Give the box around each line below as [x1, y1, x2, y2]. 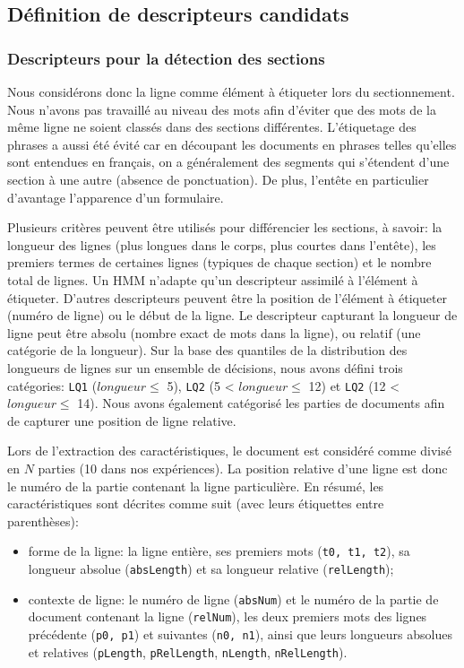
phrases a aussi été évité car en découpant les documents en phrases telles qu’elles [7, 134, 457, 153]
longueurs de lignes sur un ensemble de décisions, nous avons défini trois [7, 358, 403, 377]
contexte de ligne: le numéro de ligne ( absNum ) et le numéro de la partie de [28, 589, 439, 608]
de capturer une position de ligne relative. [7, 411, 236, 429]
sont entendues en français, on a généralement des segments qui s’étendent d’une [7, 152, 450, 171]
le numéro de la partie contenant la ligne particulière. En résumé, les [7, 476, 384, 495]
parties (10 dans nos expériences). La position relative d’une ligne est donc [38, 458, 448, 477]
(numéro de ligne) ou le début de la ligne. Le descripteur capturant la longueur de [7, 306, 458, 325]
